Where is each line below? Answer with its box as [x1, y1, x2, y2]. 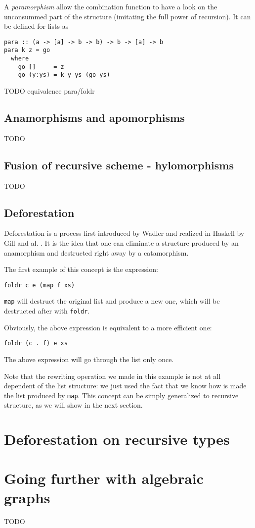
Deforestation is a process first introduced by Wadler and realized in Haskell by [4, 228, 245, 238]
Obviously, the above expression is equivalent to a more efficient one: [4, 322, 212, 332]
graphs [4, 487, 50, 507]
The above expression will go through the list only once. [4, 354, 174, 365]
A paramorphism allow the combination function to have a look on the [4, 1, 217, 11]
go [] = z [18, 63, 64, 70]
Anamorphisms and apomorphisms [4, 110, 185, 125]
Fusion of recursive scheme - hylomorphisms [4, 157, 234, 172]
